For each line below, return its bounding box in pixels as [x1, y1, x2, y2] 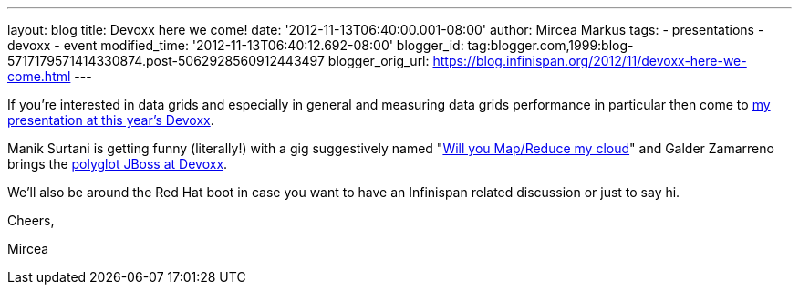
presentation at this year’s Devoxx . [7, 112, 214, 128]
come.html [7, 68, 71, 84]
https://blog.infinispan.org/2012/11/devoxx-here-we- [432, 53, 747, 68]
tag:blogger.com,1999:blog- [467, 37, 634, 53]
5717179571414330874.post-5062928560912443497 [7, 53, 325, 68]
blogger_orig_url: [327, 53, 430, 68]
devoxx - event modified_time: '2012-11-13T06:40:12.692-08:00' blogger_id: [7, 37, 464, 53]
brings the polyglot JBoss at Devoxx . [7, 156, 228, 172]
